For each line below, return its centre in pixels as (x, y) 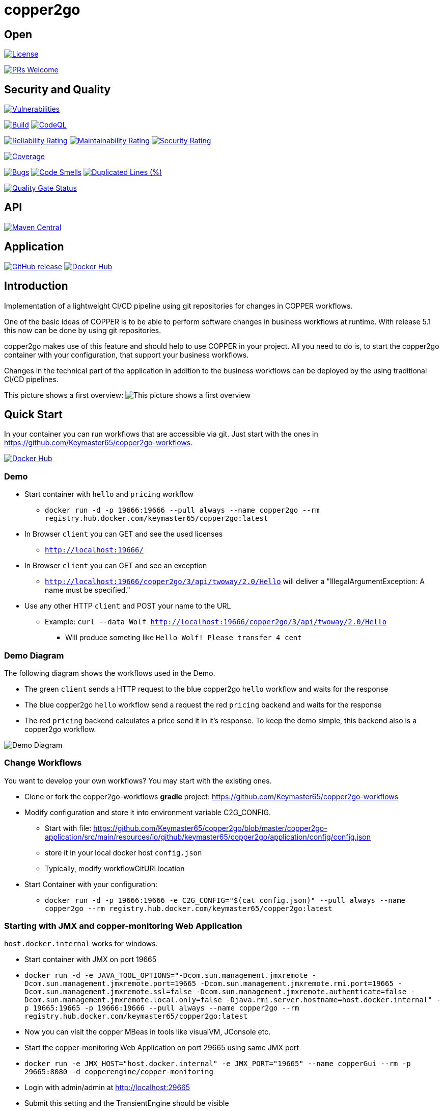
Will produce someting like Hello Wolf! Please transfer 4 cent (184, 638)
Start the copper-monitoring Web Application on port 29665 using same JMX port (162, 1048)
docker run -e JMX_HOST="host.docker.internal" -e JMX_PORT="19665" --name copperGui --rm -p (218, 1064)
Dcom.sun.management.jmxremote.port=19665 (110, 984)
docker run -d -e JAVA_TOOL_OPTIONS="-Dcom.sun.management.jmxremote (166, 976)
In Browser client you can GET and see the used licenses (124, 534)
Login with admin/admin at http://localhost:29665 (107, 1088)
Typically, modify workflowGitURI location (115, 868)
